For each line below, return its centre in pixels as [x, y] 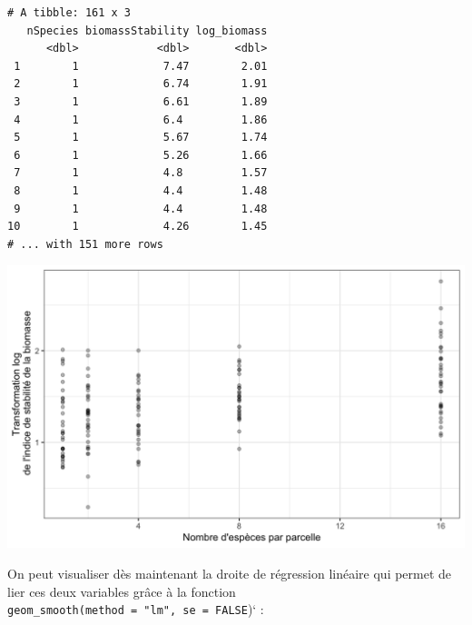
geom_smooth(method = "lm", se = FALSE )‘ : [136, 609]
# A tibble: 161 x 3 [69, 13]
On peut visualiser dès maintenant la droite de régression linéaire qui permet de [230, 573]
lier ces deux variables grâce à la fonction [122, 591]
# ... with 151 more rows [85, 244]
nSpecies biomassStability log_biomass [147, 30]
